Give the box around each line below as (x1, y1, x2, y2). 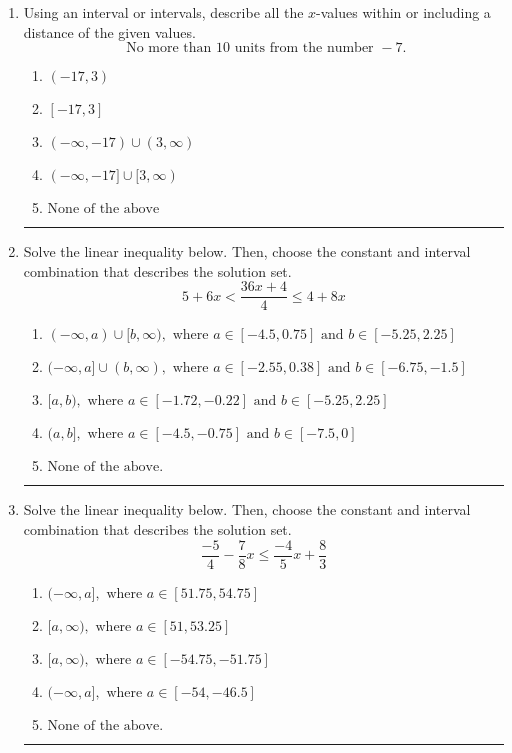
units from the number (234, 41, 374, 56)
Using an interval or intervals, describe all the (23, 2, 304, 22)
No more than (126, 41, 212, 56)
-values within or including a (316, 2, 491, 22)
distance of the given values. (23, 21, 196, 42)
